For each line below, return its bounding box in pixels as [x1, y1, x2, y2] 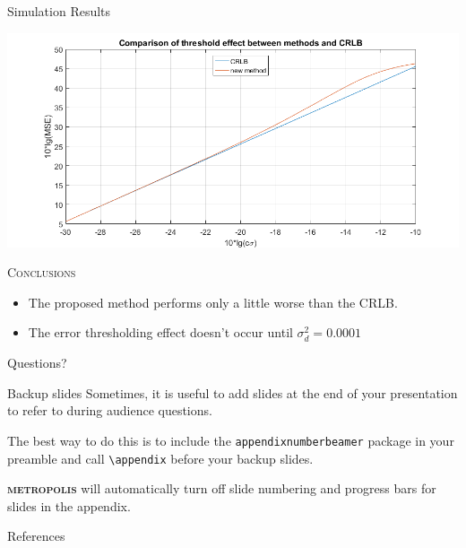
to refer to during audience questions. [7, 401, 212, 420]
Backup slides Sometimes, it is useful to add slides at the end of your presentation [7, 383, 458, 402]
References [7, 526, 65, 545]
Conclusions [7, 263, 76, 282]
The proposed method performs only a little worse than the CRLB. [28, 292, 398, 311]
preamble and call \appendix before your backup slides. [7, 448, 314, 467]
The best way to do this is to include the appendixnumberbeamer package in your [7, 431, 454, 449]
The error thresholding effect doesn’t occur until [28, 323, 293, 342]
